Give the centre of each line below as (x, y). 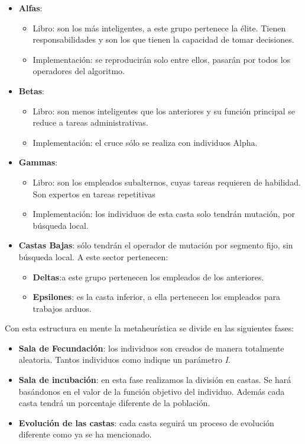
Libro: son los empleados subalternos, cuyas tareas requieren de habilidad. (167, 182)
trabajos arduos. (62, 308)
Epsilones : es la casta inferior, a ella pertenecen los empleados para (156, 297)
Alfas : (30, 8)
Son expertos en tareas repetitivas (94, 194)
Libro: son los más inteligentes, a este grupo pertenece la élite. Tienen (159, 28)
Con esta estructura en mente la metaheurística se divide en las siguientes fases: (150, 328)
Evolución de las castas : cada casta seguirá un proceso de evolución (146, 422)
